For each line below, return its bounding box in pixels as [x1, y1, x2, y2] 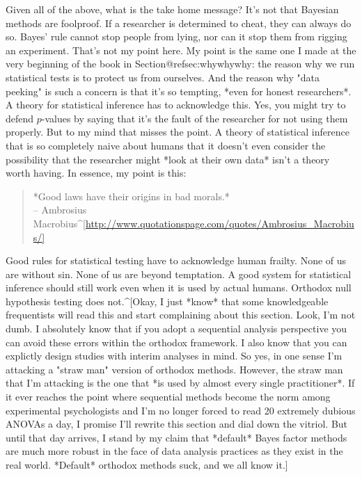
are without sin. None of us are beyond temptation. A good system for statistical [6, 266, 352, 281]
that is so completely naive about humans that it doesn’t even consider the [6, 138, 326, 152]
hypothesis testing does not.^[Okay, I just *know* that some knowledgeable [6, 293, 329, 308]
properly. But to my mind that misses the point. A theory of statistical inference [6, 124, 349, 139]
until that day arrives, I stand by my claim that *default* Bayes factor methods [6, 430, 347, 444]
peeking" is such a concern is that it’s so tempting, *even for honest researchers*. [6, 83, 352, 98]
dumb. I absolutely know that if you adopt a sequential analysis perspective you [6, 321, 347, 336]
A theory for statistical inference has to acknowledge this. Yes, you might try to [6, 97, 346, 112]
